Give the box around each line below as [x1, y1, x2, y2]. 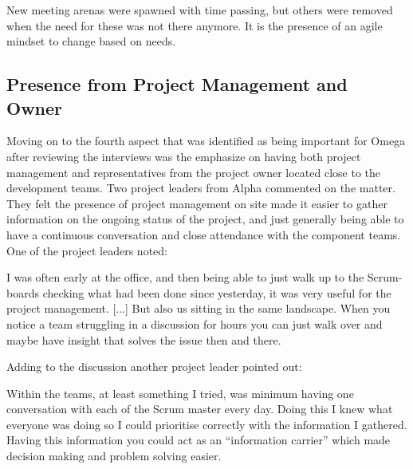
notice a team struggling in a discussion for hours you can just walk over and [6, 315, 383, 332]
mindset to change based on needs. [6, 33, 176, 49]
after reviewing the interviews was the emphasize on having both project [6, 148, 361, 164]
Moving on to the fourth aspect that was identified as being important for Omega [6, 132, 406, 149]
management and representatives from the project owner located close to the [6, 164, 380, 180]
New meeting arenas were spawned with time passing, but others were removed [6, 2, 393, 18]
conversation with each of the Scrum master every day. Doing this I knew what [6, 400, 393, 417]
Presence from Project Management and [6, 72, 348, 97]
